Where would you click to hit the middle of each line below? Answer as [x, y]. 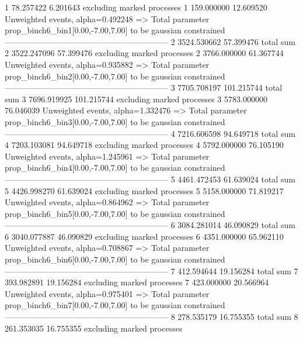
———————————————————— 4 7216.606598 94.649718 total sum [150, 133]
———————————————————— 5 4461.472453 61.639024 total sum [150, 179]
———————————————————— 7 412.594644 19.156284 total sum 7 [151, 270]
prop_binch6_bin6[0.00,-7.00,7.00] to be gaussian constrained [115, 259]
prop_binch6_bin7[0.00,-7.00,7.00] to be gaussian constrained [115, 305]
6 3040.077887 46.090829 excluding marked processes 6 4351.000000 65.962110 [144, 236]
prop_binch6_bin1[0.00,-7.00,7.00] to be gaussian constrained [115, 30]
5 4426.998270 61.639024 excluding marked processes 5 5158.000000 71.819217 [144, 190]
